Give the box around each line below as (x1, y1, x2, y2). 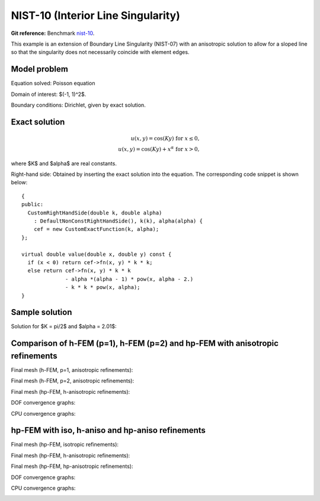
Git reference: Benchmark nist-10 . (11, 30, 95, 37)
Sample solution (11, 307, 72, 317)
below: (11, 179, 28, 186)
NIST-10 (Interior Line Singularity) (11, 9, 180, 22)
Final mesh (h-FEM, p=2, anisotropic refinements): (11, 377, 135, 384)
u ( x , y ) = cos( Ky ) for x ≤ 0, (130, 135, 200, 142)
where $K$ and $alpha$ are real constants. (11, 160, 117, 167)
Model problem (11, 64, 68, 74)
